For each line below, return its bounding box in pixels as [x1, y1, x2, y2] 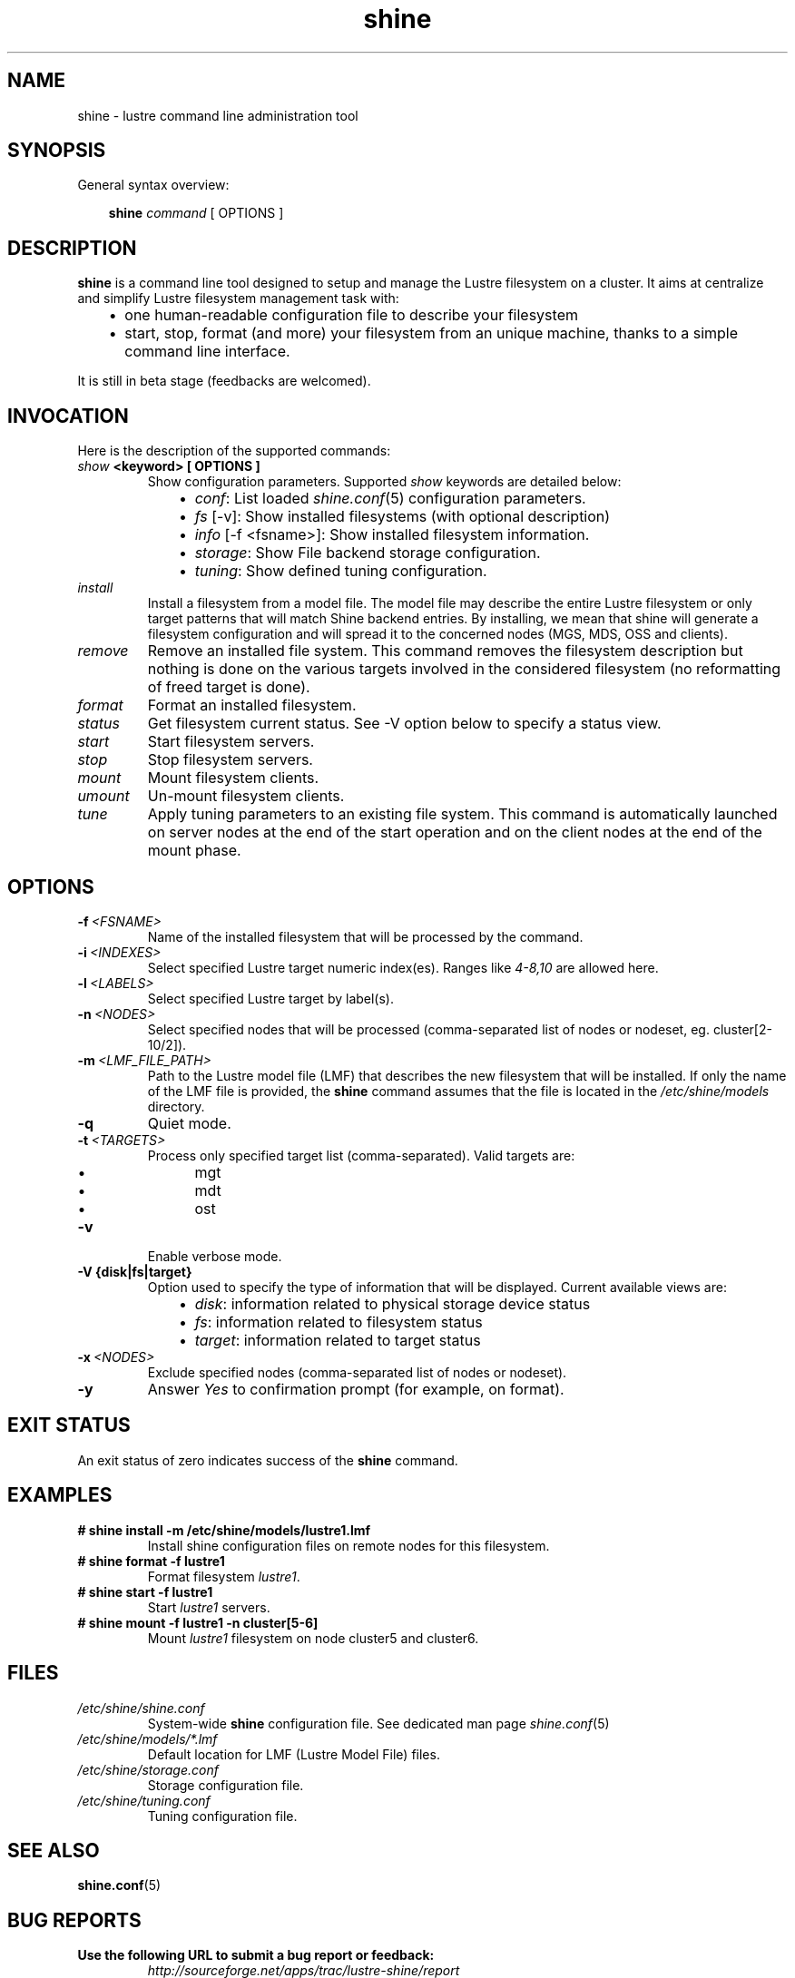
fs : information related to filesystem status [194, 1312, 483, 1331]
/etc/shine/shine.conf [77, 1699, 205, 1716]
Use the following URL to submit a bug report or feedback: [77, 1947, 435, 1963]
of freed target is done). [147, 678, 310, 697]
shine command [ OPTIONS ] [108, 205, 284, 221]
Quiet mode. [147, 1113, 231, 1132]
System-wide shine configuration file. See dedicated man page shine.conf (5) [147, 1715, 610, 1731]
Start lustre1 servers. [147, 1599, 270, 1615]
